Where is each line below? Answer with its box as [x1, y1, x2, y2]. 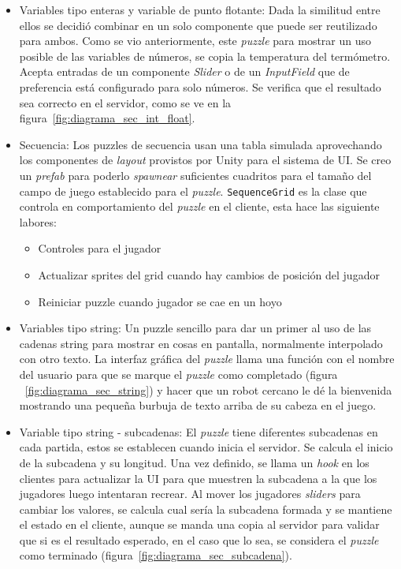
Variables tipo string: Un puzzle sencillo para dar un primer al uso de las [19, 320, 372, 336]
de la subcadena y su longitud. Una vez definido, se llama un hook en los [19, 454, 369, 470]
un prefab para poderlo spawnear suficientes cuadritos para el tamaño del [19, 167, 372, 183]
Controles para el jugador [38, 240, 162, 256]
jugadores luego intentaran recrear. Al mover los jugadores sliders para [19, 485, 361, 502]
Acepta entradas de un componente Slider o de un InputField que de [19, 63, 350, 80]
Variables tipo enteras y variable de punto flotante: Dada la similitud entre [19, 2, 381, 17]
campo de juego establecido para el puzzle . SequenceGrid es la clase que [19, 182, 367, 199]
